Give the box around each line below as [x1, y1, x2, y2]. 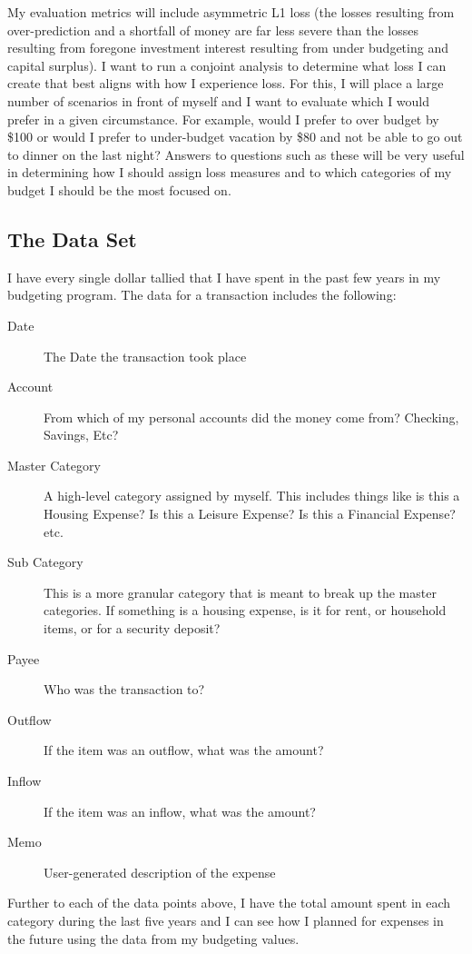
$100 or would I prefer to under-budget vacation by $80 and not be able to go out [7, 127, 463, 146]
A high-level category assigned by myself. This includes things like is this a [44, 486, 460, 505]
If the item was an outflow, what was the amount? [44, 740, 324, 760]
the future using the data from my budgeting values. [7, 929, 300, 948]
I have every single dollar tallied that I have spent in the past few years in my [7, 267, 441, 286]
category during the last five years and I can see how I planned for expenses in [7, 910, 444, 929]
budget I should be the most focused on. [7, 180, 231, 199]
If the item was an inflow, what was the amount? [44, 801, 316, 820]
